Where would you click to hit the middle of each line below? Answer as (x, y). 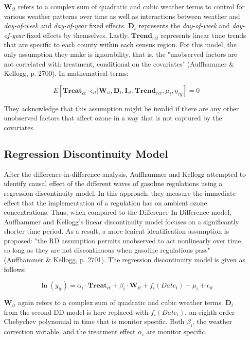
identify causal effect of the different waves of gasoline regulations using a (113, 183)
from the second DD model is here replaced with (76, 312)
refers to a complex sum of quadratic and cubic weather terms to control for (132, 6)
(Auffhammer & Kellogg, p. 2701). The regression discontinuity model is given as (125, 260)
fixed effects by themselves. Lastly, (78, 35)
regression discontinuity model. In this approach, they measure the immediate (120, 193)
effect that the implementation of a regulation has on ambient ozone (106, 202)
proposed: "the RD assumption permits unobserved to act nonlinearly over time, (124, 240)
